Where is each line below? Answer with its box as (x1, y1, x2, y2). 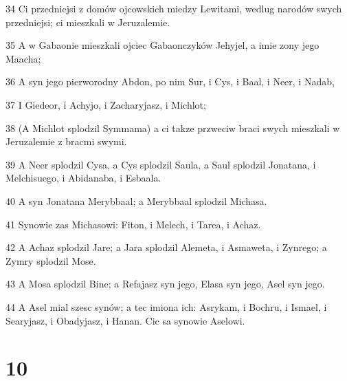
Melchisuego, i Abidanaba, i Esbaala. (5, 171, 161, 185)
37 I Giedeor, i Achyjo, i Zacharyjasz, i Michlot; (5, 97, 206, 111)
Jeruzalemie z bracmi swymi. (5, 134, 127, 149)
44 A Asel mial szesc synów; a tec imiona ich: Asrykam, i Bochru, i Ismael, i (5, 299, 327, 314)
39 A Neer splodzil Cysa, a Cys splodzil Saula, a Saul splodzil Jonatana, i (5, 157, 316, 171)
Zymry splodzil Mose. (5, 253, 96, 268)
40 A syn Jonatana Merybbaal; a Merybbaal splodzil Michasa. (5, 193, 267, 208)
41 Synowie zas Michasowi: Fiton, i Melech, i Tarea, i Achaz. (5, 217, 261, 231)
